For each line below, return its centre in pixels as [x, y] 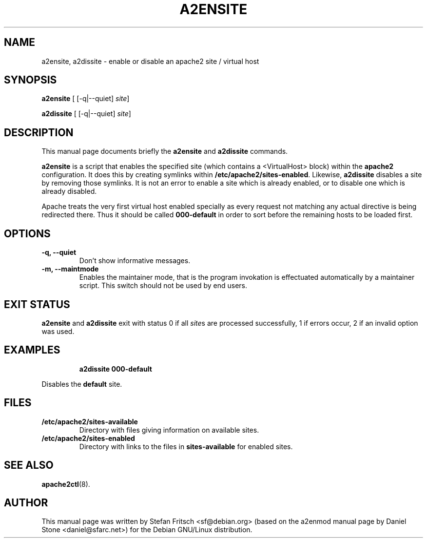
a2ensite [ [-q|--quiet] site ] [86, 99]
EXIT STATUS [37, 304]
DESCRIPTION [39, 132]
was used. [58, 331]
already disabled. [69, 191]
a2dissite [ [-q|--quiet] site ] [86, 114]
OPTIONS [27, 233]
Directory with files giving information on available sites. [169, 430]
